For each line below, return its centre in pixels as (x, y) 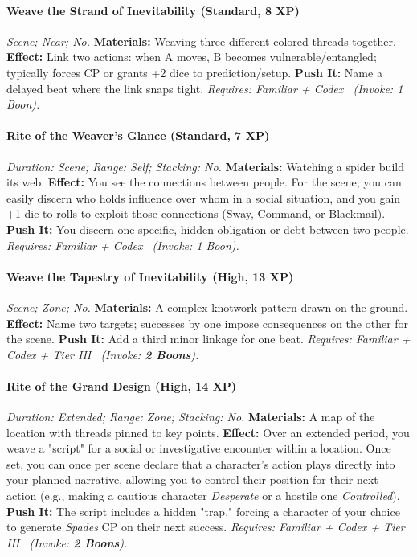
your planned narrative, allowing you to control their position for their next (192, 479)
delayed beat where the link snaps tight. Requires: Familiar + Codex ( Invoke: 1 (205, 88)
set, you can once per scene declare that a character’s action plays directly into (201, 463)
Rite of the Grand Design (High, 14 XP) (122, 385)
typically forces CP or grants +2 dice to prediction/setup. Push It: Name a (194, 72)
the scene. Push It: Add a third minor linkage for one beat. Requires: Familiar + (208, 339)
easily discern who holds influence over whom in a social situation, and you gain (204, 197)
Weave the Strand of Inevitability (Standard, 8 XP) (153, 10)
